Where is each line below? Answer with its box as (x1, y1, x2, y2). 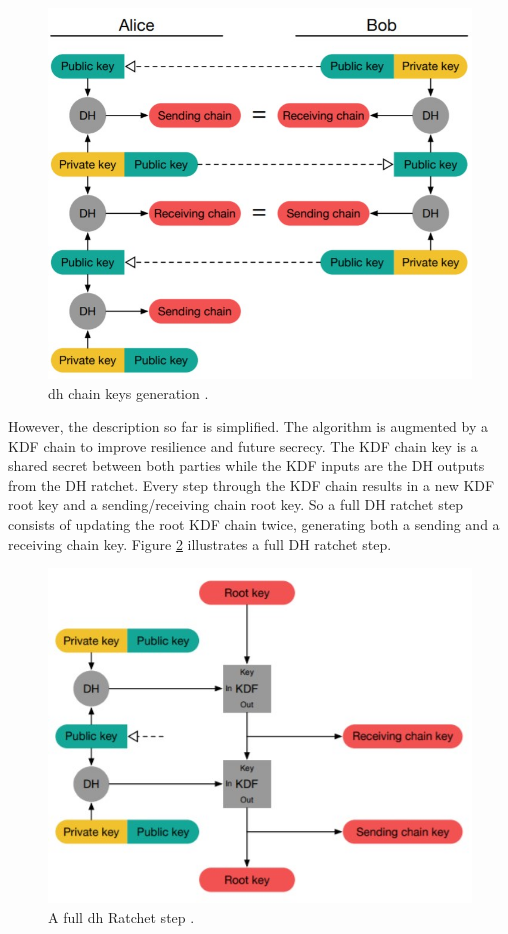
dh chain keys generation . (48, 382, 209, 403)
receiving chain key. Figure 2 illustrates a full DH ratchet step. (8, 533, 392, 554)
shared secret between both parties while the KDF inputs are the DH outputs (8, 455, 485, 476)
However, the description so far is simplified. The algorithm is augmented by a (8, 416, 489, 437)
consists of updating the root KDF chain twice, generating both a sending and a (8, 514, 500, 535)
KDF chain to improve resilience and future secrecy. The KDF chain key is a (8, 435, 478, 456)
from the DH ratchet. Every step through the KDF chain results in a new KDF (8, 474, 495, 495)
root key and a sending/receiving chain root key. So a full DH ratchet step (8, 494, 464, 515)
